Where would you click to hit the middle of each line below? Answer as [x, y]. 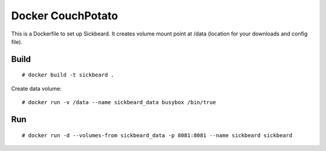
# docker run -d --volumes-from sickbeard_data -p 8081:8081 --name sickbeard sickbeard [157, 135]
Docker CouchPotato [65, 16]
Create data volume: [36, 88]
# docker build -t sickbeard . [68, 75]
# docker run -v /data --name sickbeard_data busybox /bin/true [119, 103]
